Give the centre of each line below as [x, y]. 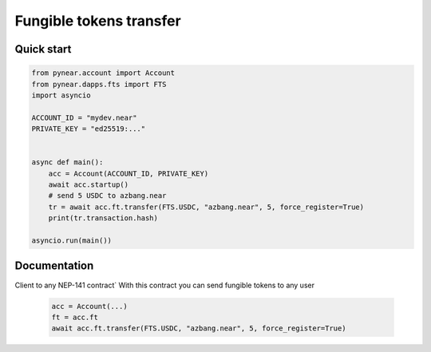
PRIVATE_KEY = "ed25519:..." [89, 129]
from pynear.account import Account [103, 73]
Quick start [43, 49]
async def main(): [67, 162]
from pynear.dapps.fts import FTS [99, 84]
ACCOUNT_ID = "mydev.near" [84, 117]
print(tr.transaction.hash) [103, 218]
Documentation [54, 266]
